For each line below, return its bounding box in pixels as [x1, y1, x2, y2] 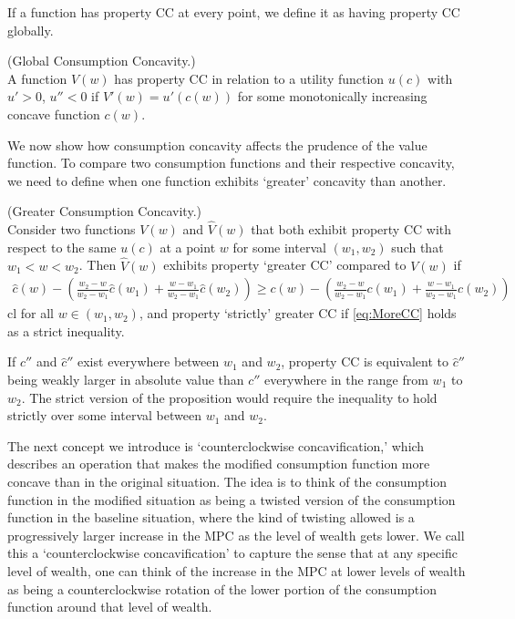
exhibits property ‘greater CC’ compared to [163, 255, 407, 274]
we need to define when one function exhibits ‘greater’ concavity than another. [7, 170, 447, 190]
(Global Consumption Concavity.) [7, 51, 196, 70]
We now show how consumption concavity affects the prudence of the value [7, 135, 427, 154]
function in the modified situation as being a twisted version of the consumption [7, 490, 456, 509]
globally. [7, 20, 54, 39]
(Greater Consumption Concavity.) [7, 201, 201, 221]
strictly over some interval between [7, 406, 201, 425]
